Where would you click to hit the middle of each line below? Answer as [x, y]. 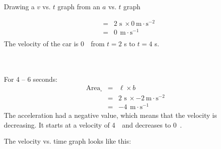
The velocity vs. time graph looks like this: [68, 141]
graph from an [79, 6]
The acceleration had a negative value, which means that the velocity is [110, 115]
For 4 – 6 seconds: [31, 79]
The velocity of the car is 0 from [54, 43]
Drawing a [19, 6]
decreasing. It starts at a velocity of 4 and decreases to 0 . [93, 124]
